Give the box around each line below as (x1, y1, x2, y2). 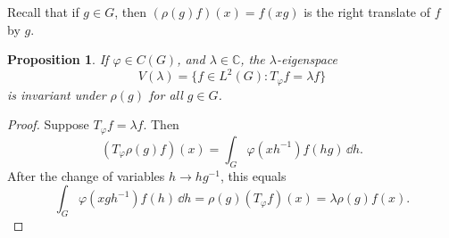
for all (149, 85, 183, 103)
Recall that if (7, 3, 79, 21)
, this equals (220, 166, 287, 185)
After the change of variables (7, 166, 165, 185)
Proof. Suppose (7, 115, 89, 134)
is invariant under (7, 85, 106, 103)
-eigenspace (276, 50, 337, 69)
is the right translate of (303, 3, 431, 21)
